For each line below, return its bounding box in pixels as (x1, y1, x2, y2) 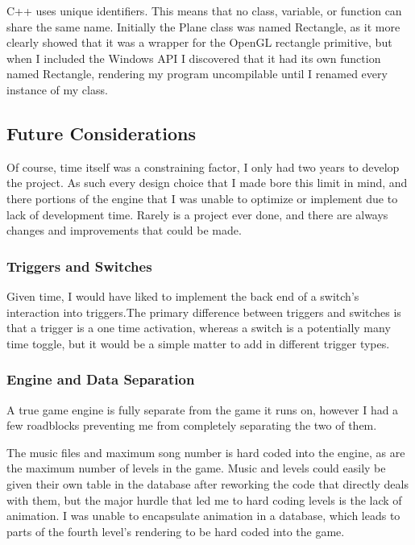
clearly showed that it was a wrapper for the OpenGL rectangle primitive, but (6, 34, 392, 51)
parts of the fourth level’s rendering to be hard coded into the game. (6, 522, 345, 539)
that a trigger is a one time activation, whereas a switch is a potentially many (6, 319, 391, 336)
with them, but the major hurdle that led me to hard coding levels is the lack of (6, 491, 402, 508)
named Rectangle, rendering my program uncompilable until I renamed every (6, 65, 388, 82)
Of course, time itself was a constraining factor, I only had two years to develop (6, 158, 400, 175)
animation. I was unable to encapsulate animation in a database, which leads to (6, 507, 400, 524)
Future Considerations (6, 120, 196, 145)
